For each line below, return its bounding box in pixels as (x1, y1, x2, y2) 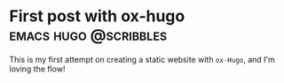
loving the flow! (9, 64, 66, 74)
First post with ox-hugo (9, 6, 185, 26)
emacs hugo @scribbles (9, 25, 168, 45)
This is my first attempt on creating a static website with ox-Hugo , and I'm (9, 54, 275, 64)
